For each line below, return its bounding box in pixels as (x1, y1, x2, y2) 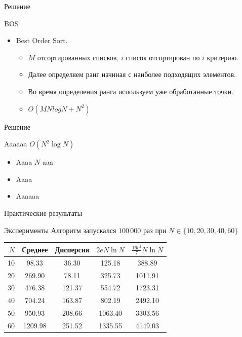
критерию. (207, 52, 239, 62)
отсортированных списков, (37, 52, 119, 62)
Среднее (22, 244, 48, 254)
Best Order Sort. (16, 35, 68, 46)
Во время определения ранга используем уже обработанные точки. (28, 86, 234, 96)
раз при (143, 224, 167, 235)
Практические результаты (4, 207, 83, 218)
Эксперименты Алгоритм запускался (4, 224, 116, 235)
